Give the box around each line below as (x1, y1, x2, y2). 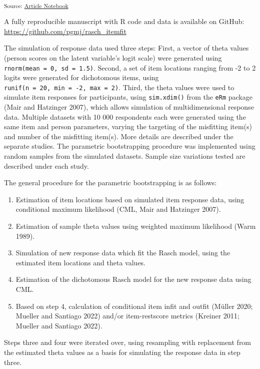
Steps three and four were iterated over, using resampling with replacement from (4, 337, 251, 347)
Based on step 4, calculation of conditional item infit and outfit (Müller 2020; (15, 300, 253, 311)
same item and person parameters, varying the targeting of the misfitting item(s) (4, 121, 252, 132)
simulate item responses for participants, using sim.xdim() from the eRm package (4, 92, 252, 102)
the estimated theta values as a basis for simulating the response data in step (4, 346, 240, 357)
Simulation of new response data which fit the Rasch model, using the (15, 247, 230, 258)
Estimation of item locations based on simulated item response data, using (15, 194, 244, 204)
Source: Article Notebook (4, 1, 68, 10)
